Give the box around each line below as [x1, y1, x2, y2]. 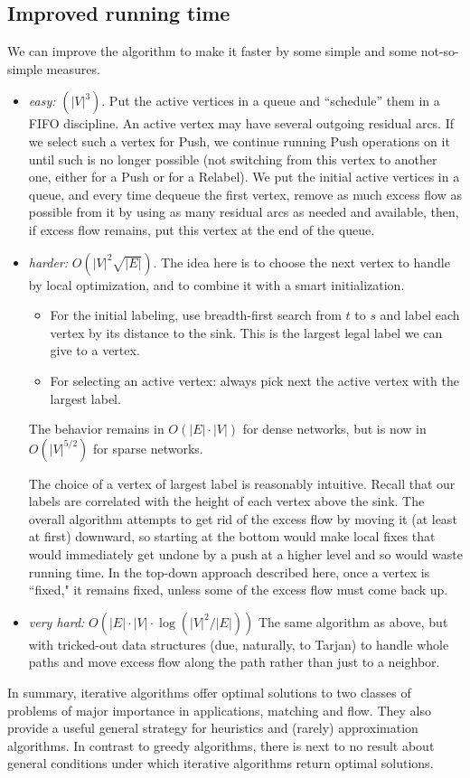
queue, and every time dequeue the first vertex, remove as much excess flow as [28, 184, 462, 203]
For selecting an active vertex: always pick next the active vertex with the [50, 370, 459, 389]
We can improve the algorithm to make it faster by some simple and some [7, 42, 418, 61]
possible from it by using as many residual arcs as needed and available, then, [28, 202, 459, 221]
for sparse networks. [93, 438, 203, 457]
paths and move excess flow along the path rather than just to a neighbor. [28, 652, 440, 671]
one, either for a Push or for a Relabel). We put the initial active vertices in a [28, 167, 460, 186]
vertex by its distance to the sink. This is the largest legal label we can [50, 323, 443, 342]
